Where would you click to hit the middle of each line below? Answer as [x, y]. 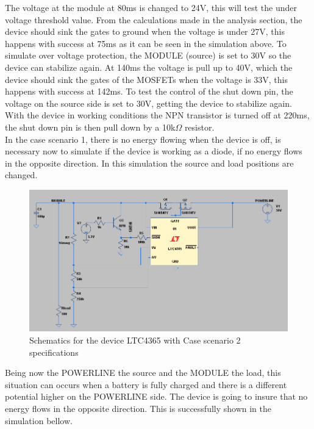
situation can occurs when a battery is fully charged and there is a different [146, 384]
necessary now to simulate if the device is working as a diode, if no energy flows [154, 151]
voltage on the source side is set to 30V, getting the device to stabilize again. [148, 103]
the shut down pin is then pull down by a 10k [90, 127]
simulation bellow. [39, 420]
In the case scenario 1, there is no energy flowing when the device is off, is [143, 139]
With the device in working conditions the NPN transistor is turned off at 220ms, [157, 115]
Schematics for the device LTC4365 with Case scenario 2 [135, 340]
